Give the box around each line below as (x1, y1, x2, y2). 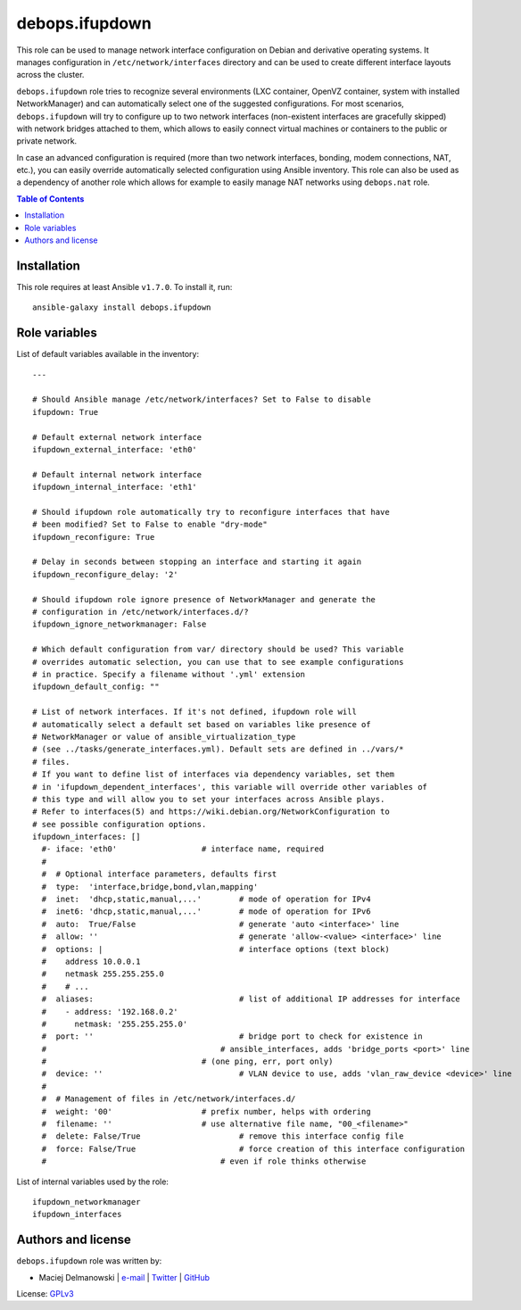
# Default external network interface (32, 432, 203, 442)
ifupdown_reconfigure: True (32, 532, 155, 542)
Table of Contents (16, 193, 85, 204)
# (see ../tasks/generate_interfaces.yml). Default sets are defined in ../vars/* (32, 744, 404, 754)
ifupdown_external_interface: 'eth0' (32, 444, 198, 454)
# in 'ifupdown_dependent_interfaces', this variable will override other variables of (32, 782, 428, 792)
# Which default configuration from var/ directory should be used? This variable (32, 644, 404, 655)
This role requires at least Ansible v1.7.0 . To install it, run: (16, 281, 233, 292)
